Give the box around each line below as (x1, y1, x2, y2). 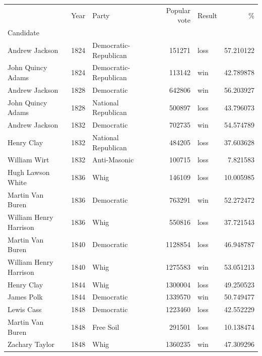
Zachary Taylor (8, 339, 55, 349)
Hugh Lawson (8, 167, 50, 177)
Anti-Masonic (92, 154, 134, 165)
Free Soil (92, 321, 119, 332)
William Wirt (8, 154, 49, 165)
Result (197, 10, 218, 20)
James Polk (8, 291, 43, 302)
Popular (166, 5, 190, 15)
